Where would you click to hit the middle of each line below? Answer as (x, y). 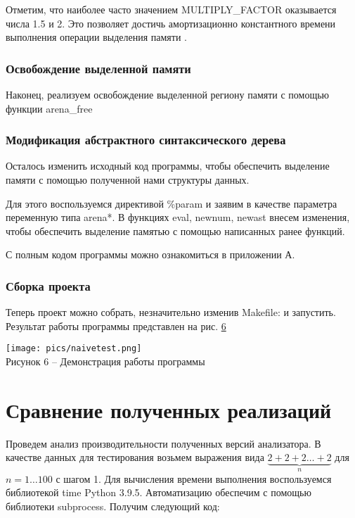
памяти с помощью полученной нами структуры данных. (128, 179)
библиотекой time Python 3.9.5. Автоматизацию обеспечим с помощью (159, 492)
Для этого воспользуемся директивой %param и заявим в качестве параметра (172, 203)
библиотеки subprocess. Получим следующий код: (113, 506)
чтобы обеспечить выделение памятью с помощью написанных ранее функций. (175, 230)
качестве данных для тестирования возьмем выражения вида (135, 457)
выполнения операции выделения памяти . (96, 37)
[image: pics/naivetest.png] (74, 349)
